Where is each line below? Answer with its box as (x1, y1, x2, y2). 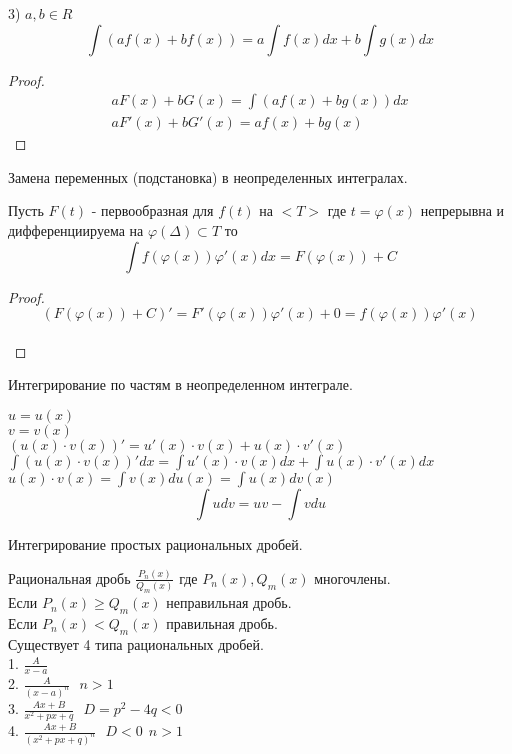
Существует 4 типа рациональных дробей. (8, 633, 264, 654)
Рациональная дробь (8, 567, 131, 588)
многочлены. (314, 567, 391, 588)
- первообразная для (91, 200, 214, 221)
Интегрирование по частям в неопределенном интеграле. (8, 374, 353, 395)
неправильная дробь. (166, 592, 292, 613)
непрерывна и (420, 200, 505, 221)
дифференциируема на (8, 220, 144, 241)
